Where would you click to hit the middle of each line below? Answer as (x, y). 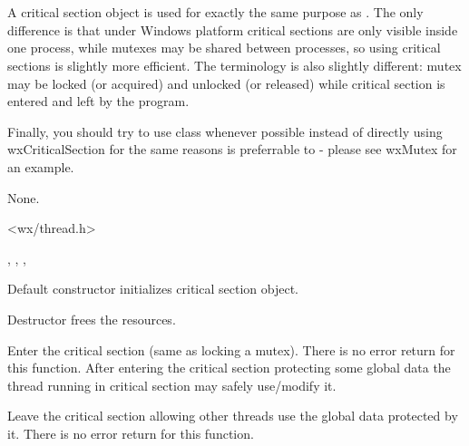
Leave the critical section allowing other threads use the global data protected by (233, 416)
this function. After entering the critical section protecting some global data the (229, 368)
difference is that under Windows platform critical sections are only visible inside (233, 29)
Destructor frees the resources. (92, 319)
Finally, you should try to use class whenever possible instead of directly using (225, 131)
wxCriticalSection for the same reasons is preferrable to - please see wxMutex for (232, 149)
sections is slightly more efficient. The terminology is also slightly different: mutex (234, 65)
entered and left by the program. (98, 101)
